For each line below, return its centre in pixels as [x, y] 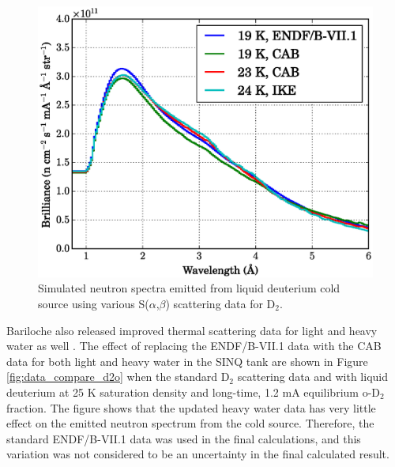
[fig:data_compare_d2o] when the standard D [118, 377]
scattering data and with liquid [312, 377]
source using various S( [94, 304]
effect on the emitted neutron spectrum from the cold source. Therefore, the [190, 423]
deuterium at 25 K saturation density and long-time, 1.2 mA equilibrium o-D [193, 392]
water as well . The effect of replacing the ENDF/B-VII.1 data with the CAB [194, 346]
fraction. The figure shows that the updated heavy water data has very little [191, 407]
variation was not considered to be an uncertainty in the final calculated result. [198, 454]
